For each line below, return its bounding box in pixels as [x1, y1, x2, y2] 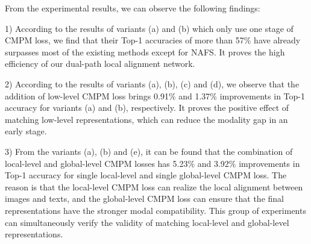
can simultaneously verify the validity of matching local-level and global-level [5, 216, 289, 228]
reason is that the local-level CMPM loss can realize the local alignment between [5, 180, 303, 193]
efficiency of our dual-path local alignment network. [5, 57, 195, 70]
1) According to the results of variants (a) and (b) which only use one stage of [5, 22, 294, 34]
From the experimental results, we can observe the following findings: [5, 2, 260, 14]
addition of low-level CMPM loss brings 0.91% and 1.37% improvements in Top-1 [5, 89, 305, 102]
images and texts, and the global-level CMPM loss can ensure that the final [5, 192, 284, 205]
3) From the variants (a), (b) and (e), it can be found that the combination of [5, 145, 293, 157]
